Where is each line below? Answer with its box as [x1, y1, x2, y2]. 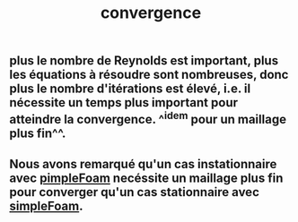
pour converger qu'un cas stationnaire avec [9, 184, 260, 200]
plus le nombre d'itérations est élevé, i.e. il [9, 81, 251, 97]
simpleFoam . [9, 198, 83, 213]
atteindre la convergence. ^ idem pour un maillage [9, 109, 287, 127]
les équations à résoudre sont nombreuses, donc [9, 67, 289, 82]
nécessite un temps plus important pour [9, 95, 239, 110]
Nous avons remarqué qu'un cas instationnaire [9, 156, 277, 172]
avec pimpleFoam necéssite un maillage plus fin [9, 170, 284, 185]
